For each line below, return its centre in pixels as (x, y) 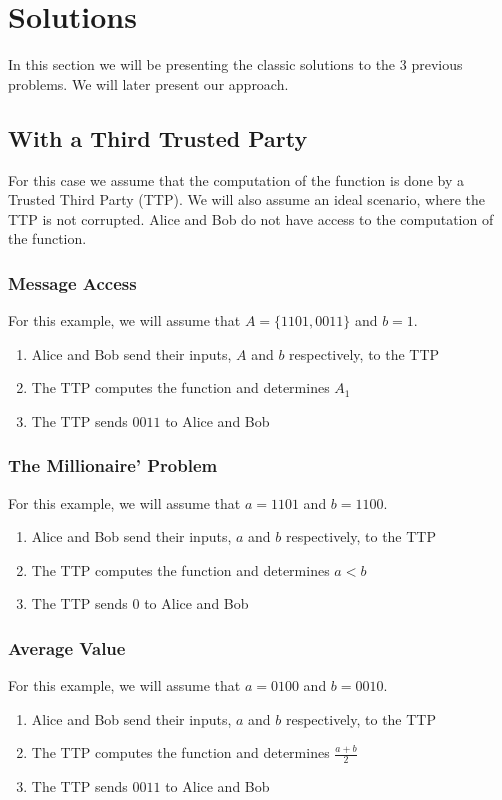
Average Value (67, 648)
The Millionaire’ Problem (113, 465)
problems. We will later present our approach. (148, 83)
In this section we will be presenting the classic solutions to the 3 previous (235, 64)
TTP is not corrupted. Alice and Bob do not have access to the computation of (251, 218)
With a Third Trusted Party (158, 137)
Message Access (72, 282)
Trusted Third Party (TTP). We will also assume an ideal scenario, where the (246, 199)
